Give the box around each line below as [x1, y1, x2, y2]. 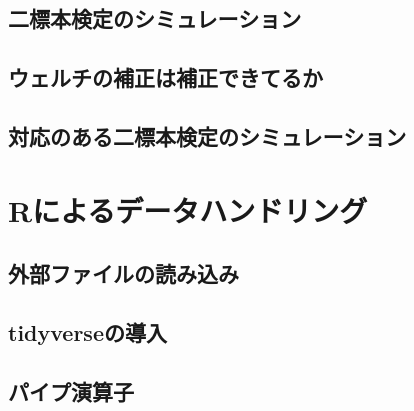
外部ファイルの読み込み [8, 258, 239, 289]
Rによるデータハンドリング [8, 189, 368, 230]
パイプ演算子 [8, 375, 134, 406]
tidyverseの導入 [8, 316, 167, 347]
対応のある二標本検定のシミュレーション [8, 120, 407, 151]
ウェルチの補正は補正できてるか [8, 62, 323, 93]
